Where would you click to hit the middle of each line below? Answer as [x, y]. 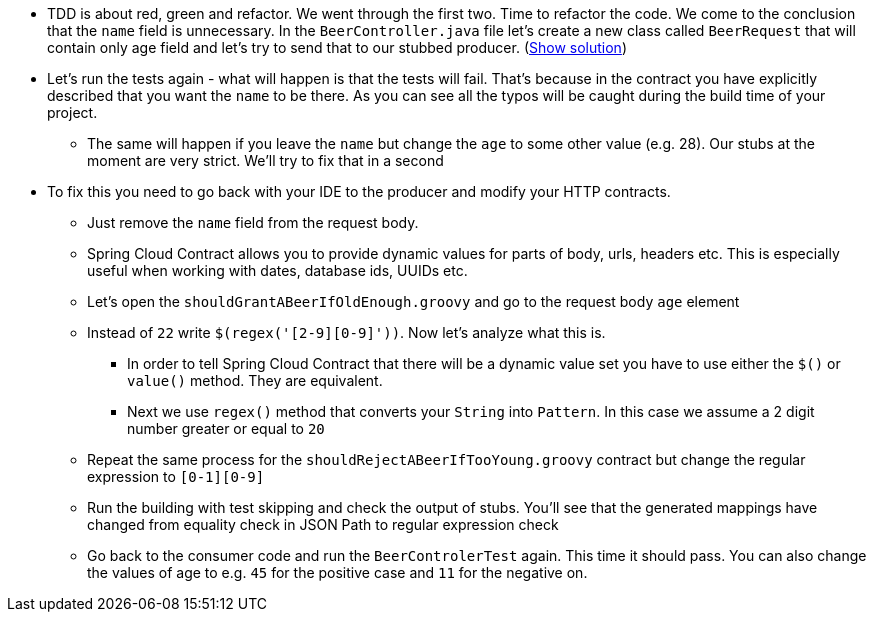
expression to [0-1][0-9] [176, 476]
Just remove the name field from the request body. [253, 222]
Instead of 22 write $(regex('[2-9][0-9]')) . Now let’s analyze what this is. [346, 332]
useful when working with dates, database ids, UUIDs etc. [277, 270]
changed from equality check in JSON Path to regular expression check [323, 524]
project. [72, 112]
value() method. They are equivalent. [255, 380]
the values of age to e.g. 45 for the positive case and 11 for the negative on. [337, 572]
